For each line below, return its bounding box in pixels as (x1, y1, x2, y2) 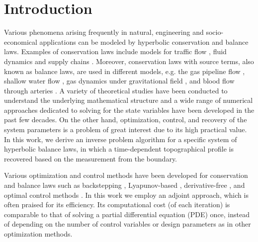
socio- (206, 27, 224, 37)
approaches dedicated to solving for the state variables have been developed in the (4, 104, 255, 115)
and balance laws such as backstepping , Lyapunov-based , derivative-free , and (4, 180, 245, 190)
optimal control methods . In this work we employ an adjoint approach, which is (4, 189, 249, 200)
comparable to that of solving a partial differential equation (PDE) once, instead (4, 209, 250, 219)
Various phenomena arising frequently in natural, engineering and (4, 27, 204, 37)
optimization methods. (4, 229, 73, 239)
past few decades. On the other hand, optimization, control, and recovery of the (4, 114, 247, 125)
